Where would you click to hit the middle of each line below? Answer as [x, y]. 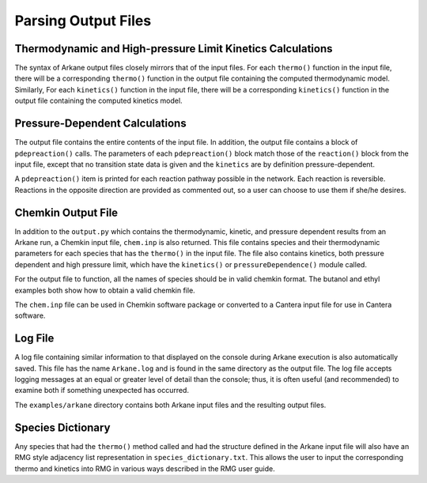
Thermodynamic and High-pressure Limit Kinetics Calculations [174, 49]
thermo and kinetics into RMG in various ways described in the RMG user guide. [145, 468]
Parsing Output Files [83, 21]
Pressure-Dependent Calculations [100, 124]
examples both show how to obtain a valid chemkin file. [105, 290]
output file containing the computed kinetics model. [98, 101]
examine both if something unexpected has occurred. [102, 391]
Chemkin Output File [66, 212]
